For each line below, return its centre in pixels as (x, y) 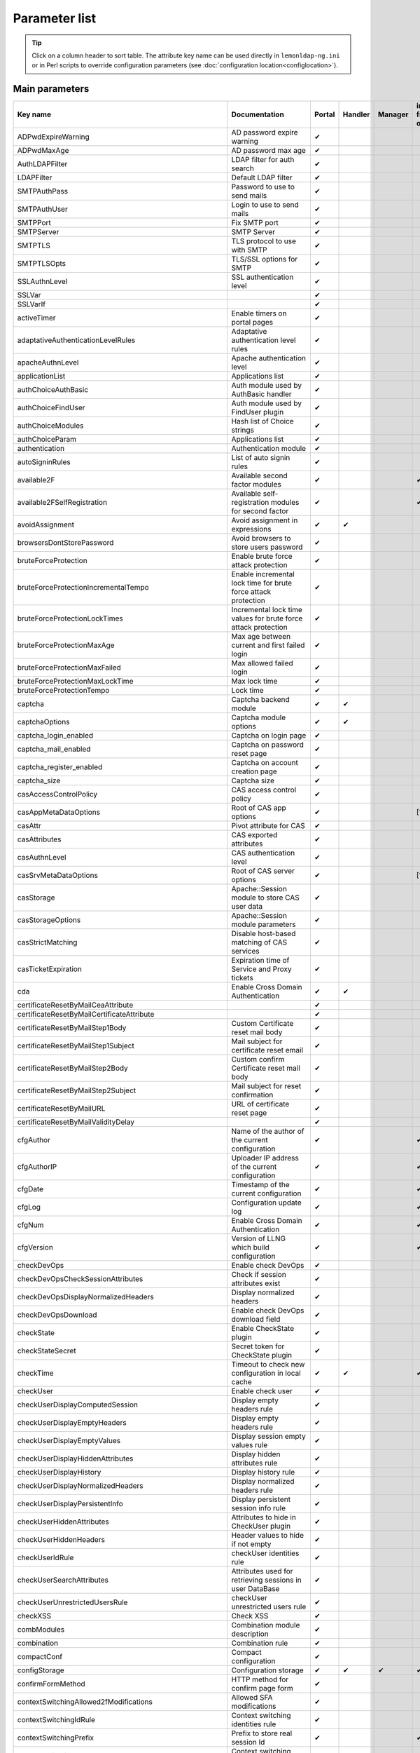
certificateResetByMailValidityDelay (76, 1122)
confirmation (252, 1095)
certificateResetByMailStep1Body (72, 1028)
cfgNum (30, 1225)
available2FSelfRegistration (62, 503)
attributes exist (256, 1283)
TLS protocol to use (264, 241)
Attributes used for (262, 1571)
